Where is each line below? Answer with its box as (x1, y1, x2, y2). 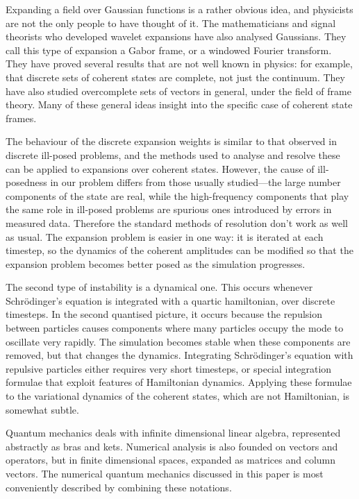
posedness (6, 175, 47, 189)
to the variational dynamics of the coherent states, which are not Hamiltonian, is (6, 389, 350, 403)
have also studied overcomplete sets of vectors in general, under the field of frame (6, 83, 351, 98)
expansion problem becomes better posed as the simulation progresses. (6, 256, 306, 271)
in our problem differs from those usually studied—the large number (50, 175, 341, 189)
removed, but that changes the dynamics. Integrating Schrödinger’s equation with (6, 348, 353, 362)
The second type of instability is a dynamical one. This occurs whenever (6, 280, 313, 294)
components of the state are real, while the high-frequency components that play (6, 188, 349, 203)
